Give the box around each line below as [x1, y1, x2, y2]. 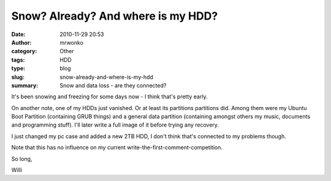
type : [11, 65, 26, 72]
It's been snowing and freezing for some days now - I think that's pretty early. [11, 93, 208, 100]
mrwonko [59, 39, 84, 46]
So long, [11, 155, 32, 162]
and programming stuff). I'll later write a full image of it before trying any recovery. [11, 121, 219, 128]
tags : [11, 56, 25, 64]
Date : [11, 31, 26, 38]
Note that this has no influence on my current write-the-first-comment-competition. [11, 144, 223, 151]
